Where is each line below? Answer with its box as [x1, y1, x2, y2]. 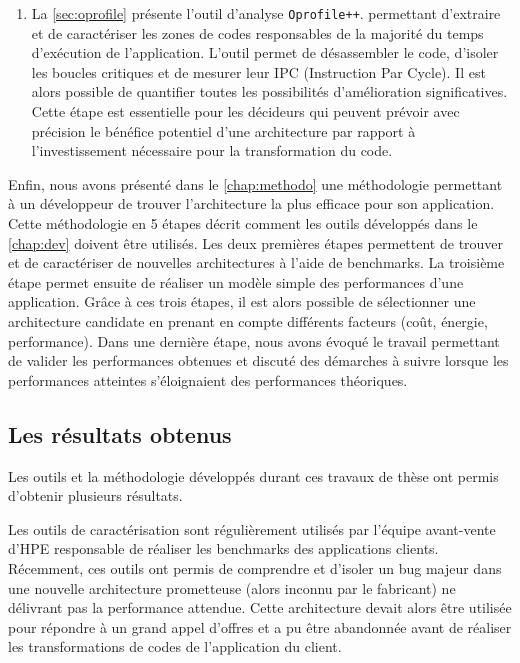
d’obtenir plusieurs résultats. [8, 485, 183, 506]
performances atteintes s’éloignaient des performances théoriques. [8, 369, 408, 390]
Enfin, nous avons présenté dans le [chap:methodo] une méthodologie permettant [8, 173, 503, 194]
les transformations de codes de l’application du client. [8, 636, 342, 657]
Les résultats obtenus [8, 418, 232, 449]
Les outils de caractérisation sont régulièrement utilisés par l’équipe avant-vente [8, 518, 496, 539]
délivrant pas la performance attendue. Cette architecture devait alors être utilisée [8, 597, 512, 618]
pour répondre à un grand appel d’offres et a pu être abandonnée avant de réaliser [8, 616, 512, 637]
